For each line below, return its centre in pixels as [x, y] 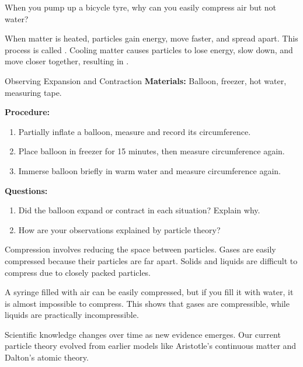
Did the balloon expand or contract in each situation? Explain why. [139, 210]
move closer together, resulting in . [67, 61]
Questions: [26, 190]
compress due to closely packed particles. [78, 272]
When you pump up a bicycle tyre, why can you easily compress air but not [141, 7]
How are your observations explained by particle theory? [119, 229]
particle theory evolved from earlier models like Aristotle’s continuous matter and [151, 346]
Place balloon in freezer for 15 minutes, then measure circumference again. [151, 151]
